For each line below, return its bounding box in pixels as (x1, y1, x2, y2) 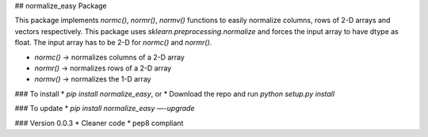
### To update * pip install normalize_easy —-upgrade (14, 104, 195, 113)
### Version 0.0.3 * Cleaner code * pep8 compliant (14, 118, 184, 127)
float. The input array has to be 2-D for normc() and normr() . (14, 38, 212, 48)
